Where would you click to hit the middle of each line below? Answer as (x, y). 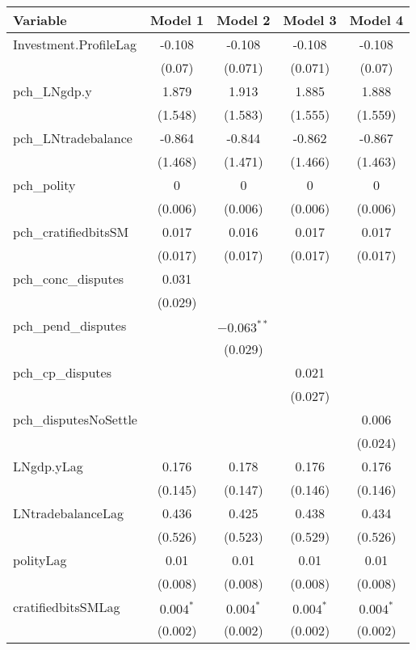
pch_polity (44, 185)
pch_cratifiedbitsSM (71, 232)
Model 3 (310, 20)
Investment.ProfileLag (75, 44)
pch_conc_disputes (69, 279)
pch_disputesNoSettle (75, 419)
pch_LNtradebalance (73, 138)
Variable (40, 20)
